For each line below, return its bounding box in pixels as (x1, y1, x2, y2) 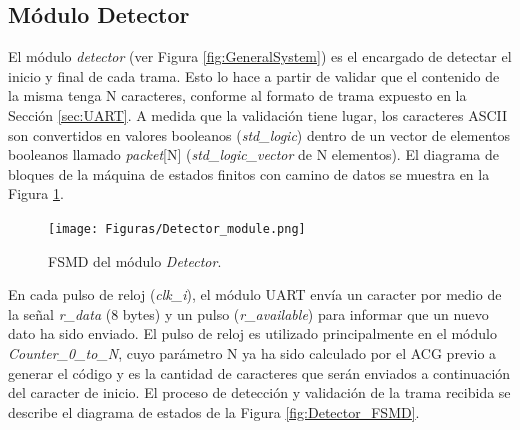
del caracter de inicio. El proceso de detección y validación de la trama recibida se (8, 382, 511, 403)
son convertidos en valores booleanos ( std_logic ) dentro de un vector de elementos (8, 124, 511, 145)
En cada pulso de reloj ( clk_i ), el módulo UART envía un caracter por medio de (8, 284, 502, 305)
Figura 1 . (8, 183, 64, 204)
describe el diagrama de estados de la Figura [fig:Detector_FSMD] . (8, 401, 420, 422)
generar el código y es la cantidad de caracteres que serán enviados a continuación (8, 362, 511, 383)
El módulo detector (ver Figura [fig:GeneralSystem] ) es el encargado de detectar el (8, 46, 512, 67)
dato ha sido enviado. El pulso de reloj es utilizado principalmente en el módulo (8, 323, 497, 344)
